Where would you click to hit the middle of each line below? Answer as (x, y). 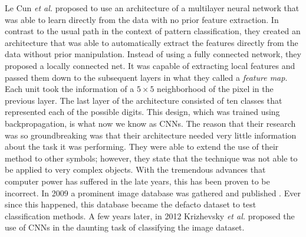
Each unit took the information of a (70, 89)
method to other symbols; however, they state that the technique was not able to (151, 158)
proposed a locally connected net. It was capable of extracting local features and (150, 65)
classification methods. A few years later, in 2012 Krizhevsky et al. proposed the (150, 215)
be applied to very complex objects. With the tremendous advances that (135, 169)
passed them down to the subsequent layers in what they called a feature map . (146, 77)
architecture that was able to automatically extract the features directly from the (152, 42)
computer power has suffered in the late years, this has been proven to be (137, 181)
